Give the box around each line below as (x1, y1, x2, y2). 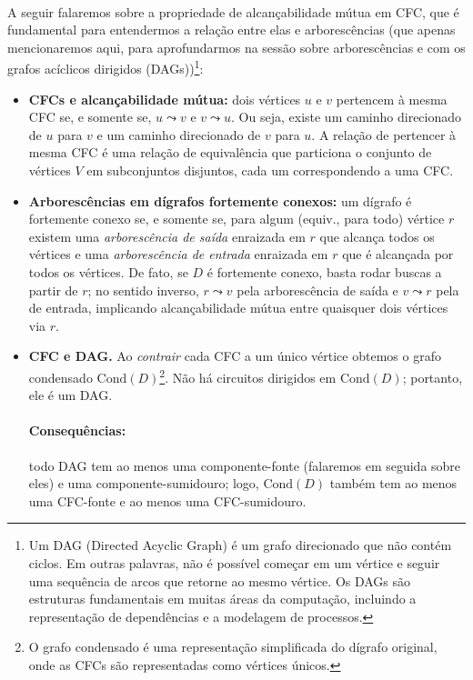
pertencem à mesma (336, 89, 448, 108)
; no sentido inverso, (87, 280, 199, 299)
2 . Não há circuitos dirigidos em (159, 365, 337, 386)
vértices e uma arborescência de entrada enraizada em (28, 245, 328, 264)
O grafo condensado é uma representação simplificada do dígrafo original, (28, 637, 438, 656)
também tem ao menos (329, 474, 458, 493)
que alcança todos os (319, 226, 435, 245)
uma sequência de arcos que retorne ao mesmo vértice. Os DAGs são (28, 571, 411, 590)
